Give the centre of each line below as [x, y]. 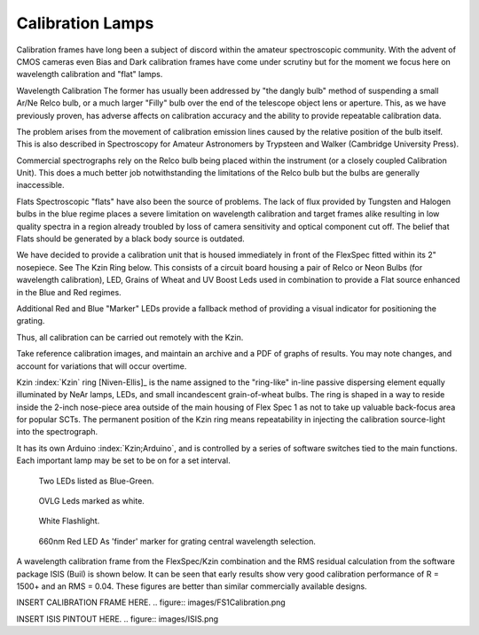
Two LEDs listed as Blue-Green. [96, 481]
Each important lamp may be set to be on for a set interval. [123, 460]
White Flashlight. [69, 521]
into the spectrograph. [57, 432]
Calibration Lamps [85, 23]
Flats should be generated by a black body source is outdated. [131, 239]
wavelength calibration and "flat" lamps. [90, 74]
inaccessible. [41, 185]
